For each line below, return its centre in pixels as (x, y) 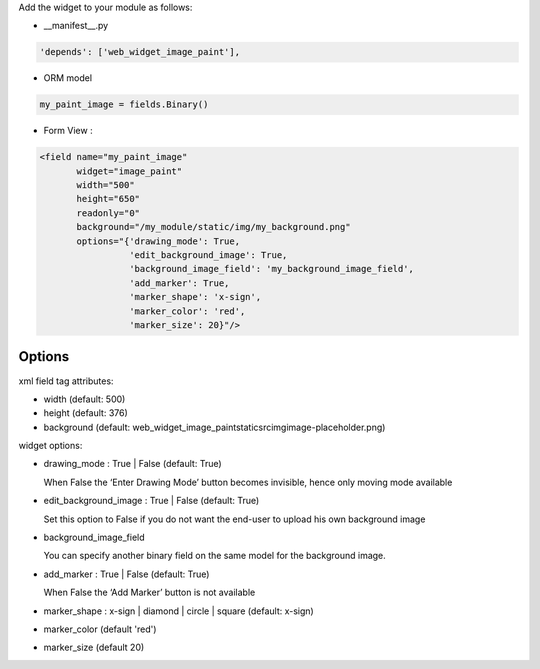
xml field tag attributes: (66, 381)
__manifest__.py (76, 26)
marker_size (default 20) (94, 647)
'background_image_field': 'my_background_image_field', (271, 269)
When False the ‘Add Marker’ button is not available (149, 592)
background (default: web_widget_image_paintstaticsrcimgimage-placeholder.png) (214, 427)
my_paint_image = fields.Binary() (124, 104)
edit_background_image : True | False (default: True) (151, 501)
